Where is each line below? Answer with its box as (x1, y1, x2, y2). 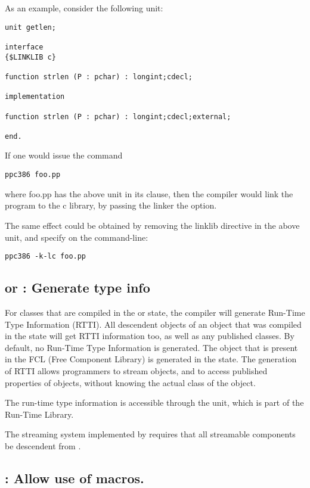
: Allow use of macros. (5, 468, 144, 487)
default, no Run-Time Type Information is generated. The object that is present (5, 341, 298, 353)
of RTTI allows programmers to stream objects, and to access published (5, 364, 268, 377)
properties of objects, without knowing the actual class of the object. (5, 376, 256, 388)
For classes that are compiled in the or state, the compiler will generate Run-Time (5, 306, 305, 318)
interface (5, 42, 44, 51)
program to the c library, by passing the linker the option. (5, 199, 217, 212)
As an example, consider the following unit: (5, 2, 163, 14)
